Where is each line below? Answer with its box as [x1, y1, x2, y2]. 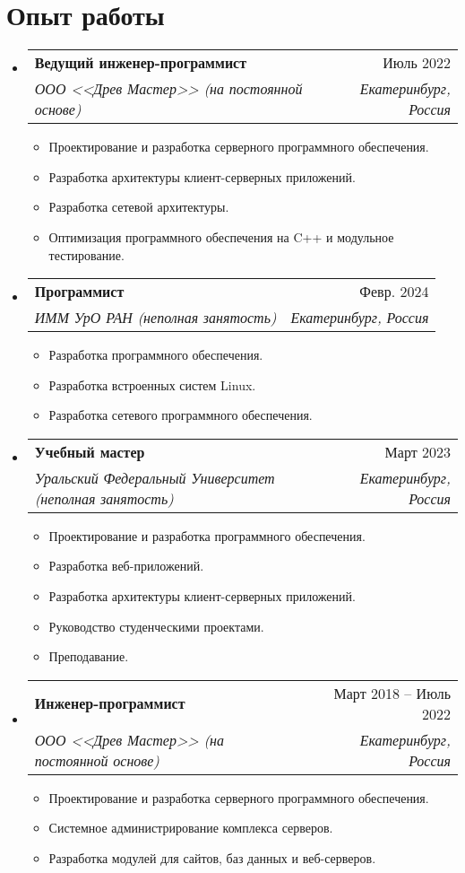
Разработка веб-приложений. [48, 556, 204, 575]
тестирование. [48, 245, 125, 264]
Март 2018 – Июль [333, 682, 451, 703]
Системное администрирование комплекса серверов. [48, 818, 333, 837]
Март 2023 [384, 441, 451, 462]
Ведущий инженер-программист [34, 52, 247, 74]
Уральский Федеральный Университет [34, 467, 275, 488]
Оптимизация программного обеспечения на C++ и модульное [48, 227, 394, 246]
